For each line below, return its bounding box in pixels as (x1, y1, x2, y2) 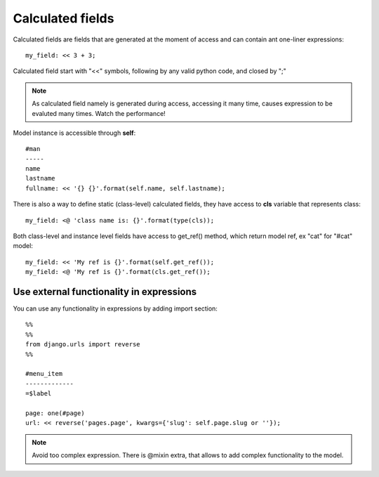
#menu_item (25, 370, 63, 378)
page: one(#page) (25, 410, 85, 417)
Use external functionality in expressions (13, 286, 197, 298)
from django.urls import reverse (25, 341, 140, 348)
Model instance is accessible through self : (13, 129, 136, 137)
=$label (25, 390, 52, 398)
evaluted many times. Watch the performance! (32, 109, 166, 117)
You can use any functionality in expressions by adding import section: (13, 304, 218, 313)
